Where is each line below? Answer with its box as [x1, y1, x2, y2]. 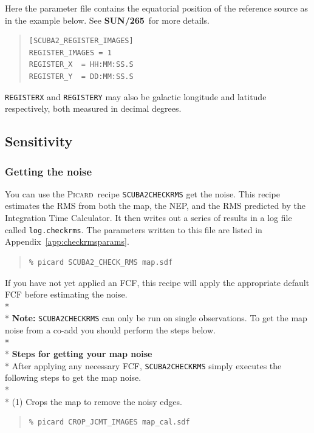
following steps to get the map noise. [5, 371, 142, 384]
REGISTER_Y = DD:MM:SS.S [29, 72, 134, 81]
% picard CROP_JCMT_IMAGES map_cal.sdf [29, 418, 190, 427]
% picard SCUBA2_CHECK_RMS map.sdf [29, 257, 173, 267]
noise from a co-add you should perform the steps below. [5, 323, 216, 336]
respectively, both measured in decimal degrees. [5, 102, 182, 115]
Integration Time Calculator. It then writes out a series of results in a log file [5, 211, 292, 224]
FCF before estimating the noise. [5, 288, 128, 301]
